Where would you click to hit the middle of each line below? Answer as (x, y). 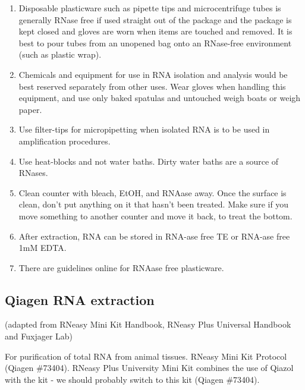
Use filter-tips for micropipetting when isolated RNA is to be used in (144, 129)
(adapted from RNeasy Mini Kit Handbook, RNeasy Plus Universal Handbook (148, 324)
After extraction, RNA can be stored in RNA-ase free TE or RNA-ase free (154, 236)
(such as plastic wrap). (60, 54)
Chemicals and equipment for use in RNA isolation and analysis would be (153, 74)
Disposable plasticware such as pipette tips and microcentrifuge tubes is (150, 8)
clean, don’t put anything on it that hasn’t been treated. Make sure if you (154, 204)
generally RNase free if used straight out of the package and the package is (155, 19)
